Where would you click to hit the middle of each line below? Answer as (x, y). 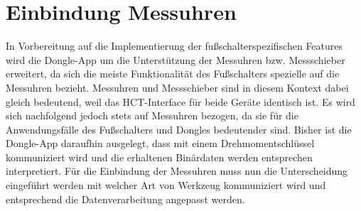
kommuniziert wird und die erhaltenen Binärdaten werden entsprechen (159, 157)
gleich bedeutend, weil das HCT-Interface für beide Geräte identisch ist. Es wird (180, 101)
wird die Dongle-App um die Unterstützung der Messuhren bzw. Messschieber (176, 59)
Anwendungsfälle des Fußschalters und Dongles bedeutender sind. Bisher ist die (179, 129)
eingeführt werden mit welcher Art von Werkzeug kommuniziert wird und (166, 185)
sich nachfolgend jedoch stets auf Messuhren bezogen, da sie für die (152, 115)
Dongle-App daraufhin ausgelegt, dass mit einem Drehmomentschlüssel (160, 143)
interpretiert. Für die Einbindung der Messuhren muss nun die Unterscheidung (177, 171)
